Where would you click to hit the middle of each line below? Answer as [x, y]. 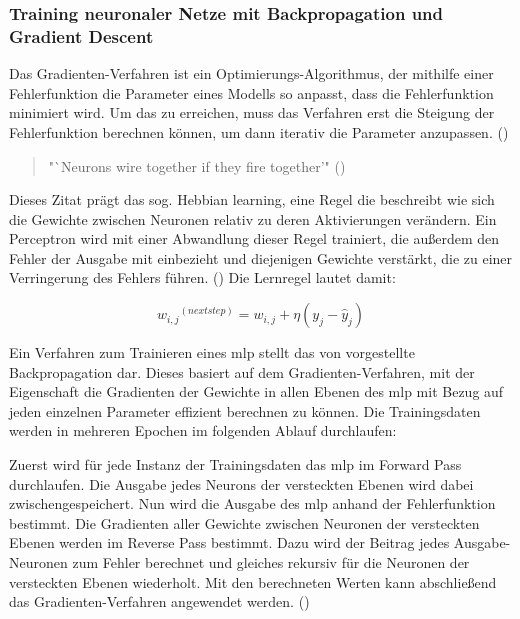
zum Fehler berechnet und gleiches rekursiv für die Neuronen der [271, 562]
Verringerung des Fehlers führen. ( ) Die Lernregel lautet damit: [202, 277]
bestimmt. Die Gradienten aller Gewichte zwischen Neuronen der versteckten [244, 522]
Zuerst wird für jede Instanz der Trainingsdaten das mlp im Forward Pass [235, 464]
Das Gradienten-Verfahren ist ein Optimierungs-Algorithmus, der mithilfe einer [251, 73]
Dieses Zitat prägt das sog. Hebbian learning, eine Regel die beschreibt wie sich [252, 199]
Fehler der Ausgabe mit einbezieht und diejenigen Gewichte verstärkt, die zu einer [261, 257]
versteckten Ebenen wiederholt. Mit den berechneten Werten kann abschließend [253, 581]
